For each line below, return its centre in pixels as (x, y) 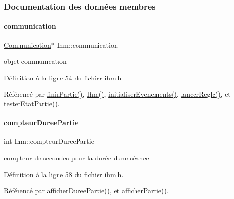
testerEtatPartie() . (32, 104)
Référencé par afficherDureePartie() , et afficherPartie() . (86, 190)
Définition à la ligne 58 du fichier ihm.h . (64, 174)
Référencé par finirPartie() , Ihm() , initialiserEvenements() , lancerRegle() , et (117, 94)
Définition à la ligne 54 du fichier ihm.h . (64, 77)
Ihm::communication (87, 45)
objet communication (35, 61)
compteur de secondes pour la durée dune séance (77, 158)
